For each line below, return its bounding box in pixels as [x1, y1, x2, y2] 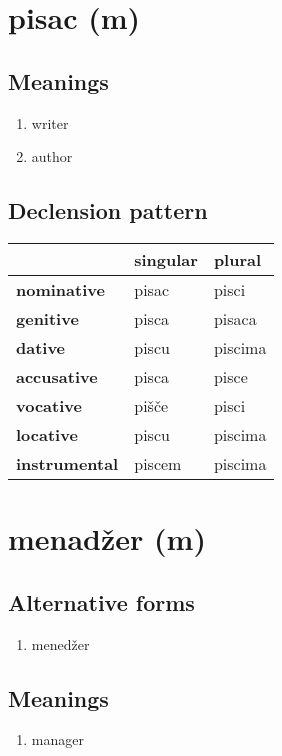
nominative [16, 277, 105, 301]
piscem [134, 451, 182, 475]
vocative [16, 393, 82, 417]
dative [16, 335, 66, 359]
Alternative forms [8, 586, 195, 617]
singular [134, 247, 198, 271]
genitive [16, 306, 79, 330]
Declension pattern [8, 195, 208, 226]
